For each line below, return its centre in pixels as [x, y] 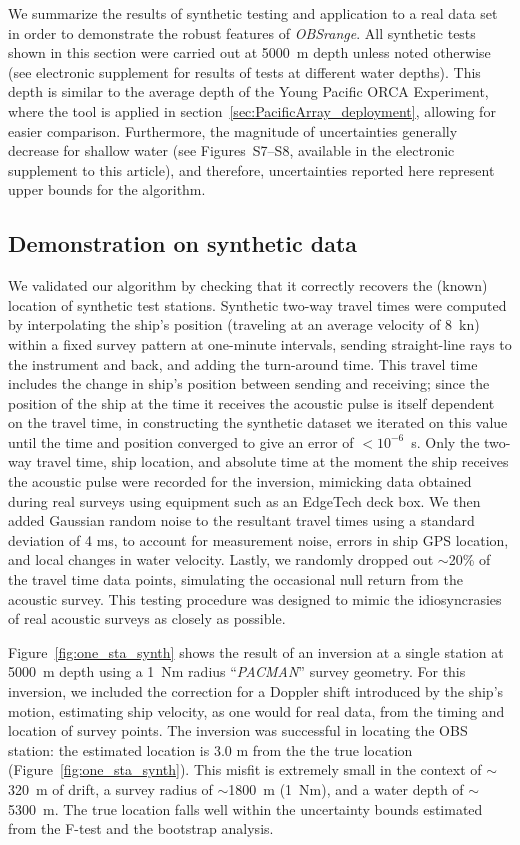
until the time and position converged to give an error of [181, 441]
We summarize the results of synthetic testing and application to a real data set [253, 13]
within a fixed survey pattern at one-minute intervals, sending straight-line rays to [260, 343]
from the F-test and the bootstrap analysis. [141, 828]
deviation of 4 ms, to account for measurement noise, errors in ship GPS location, [258, 539]
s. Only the [445, 441]
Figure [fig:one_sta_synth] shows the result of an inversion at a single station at [256, 651]
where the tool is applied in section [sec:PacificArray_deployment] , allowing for [252, 110]
